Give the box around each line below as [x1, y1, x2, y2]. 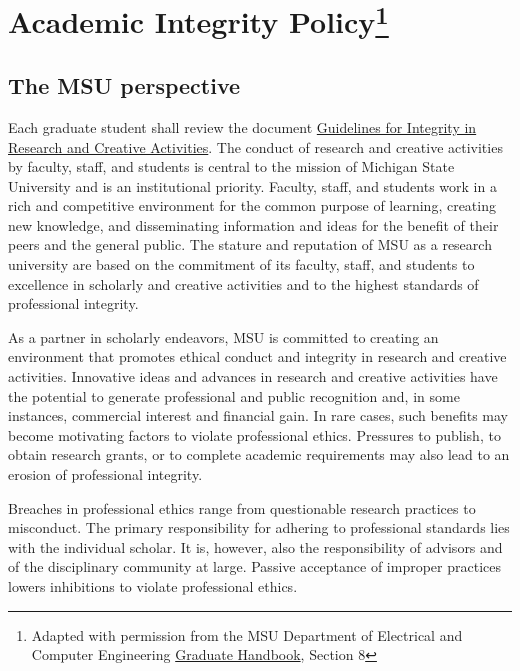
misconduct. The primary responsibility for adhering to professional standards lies [8, 517, 510, 538]
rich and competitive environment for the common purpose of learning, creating [8, 195, 496, 216]
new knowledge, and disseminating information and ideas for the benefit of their [8, 214, 499, 235]
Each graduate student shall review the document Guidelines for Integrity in [8, 116, 477, 137]
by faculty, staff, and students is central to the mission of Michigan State [8, 156, 455, 177]
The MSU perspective [8, 70, 241, 101]
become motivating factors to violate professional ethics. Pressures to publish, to [8, 424, 501, 445]
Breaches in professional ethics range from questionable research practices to [8, 497, 476, 518]
